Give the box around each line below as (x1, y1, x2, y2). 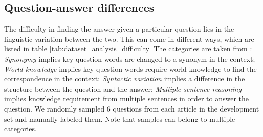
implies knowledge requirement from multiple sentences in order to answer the (4, 93, 249, 104)
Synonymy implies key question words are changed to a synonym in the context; (4, 53, 255, 64)
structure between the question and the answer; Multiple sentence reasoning (4, 83, 242, 94)
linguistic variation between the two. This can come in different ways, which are (4, 33, 254, 44)
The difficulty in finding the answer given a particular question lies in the (4, 23, 234, 34)
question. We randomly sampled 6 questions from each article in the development (4, 103, 259, 114)
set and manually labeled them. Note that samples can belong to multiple (4, 113, 235, 124)
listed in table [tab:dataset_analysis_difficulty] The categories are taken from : (4, 43, 252, 54)
